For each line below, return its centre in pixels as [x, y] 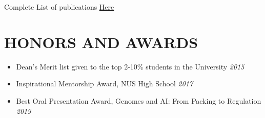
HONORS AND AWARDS [101, 42]
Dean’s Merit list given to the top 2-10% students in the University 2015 [130, 66]
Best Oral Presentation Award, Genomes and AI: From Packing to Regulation [139, 100]
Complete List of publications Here [59, 7]
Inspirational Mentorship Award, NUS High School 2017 [105, 84]
